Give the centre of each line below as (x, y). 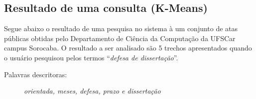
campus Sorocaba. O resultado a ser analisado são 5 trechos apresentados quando (128, 48)
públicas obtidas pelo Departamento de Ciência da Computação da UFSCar (120, 38)
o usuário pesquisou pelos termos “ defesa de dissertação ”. (91, 57)
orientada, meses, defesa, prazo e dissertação (92, 91)
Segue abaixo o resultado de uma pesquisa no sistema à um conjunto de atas (121, 28)
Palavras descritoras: (36, 74)
